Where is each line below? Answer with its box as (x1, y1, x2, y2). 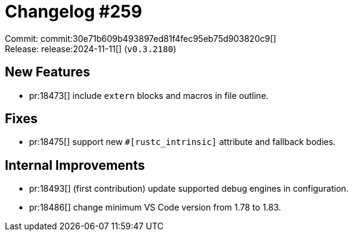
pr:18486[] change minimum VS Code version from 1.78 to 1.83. (29, 202, 282, 213)
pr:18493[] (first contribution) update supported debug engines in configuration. (29, 183, 349, 194)
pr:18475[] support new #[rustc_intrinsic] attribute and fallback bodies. (29, 137, 336, 147)
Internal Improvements (5, 157, 145, 173)
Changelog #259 (5, 1, 142, 22)
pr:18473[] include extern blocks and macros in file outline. (29, 90, 269, 101)
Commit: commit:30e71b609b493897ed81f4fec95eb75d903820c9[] (5, 33, 277, 44)
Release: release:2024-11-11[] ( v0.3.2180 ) (5, 43, 176, 54)
